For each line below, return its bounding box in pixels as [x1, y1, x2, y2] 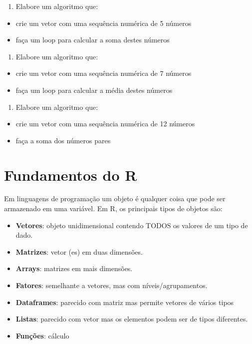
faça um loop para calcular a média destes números [15, 84, 173, 95]
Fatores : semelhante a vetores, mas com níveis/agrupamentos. [15, 280, 208, 291]
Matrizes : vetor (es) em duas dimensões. [15, 246, 143, 257]
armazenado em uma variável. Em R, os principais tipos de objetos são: [4, 203, 223, 214]
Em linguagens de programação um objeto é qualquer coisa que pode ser [4, 193, 226, 204]
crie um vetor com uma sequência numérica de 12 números [15, 118, 195, 129]
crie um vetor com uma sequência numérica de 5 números [15, 17, 192, 28]
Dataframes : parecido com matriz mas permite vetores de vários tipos [15, 297, 234, 307]
